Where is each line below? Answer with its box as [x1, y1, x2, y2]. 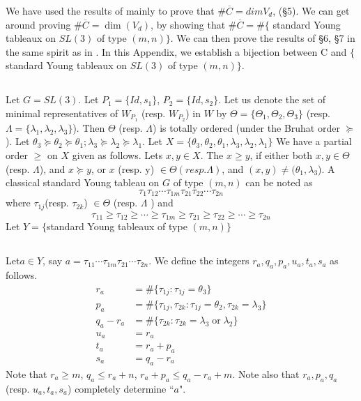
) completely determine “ [68, 381, 174, 395]
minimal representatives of [6, 105, 118, 120]
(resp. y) [118, 161, 155, 176]
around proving [6, 17, 71, 31]
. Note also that [232, 366, 300, 381]
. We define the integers [148, 253, 249, 268]
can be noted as [245, 175, 313, 190]
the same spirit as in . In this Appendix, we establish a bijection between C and [6, 44, 347, 59]
